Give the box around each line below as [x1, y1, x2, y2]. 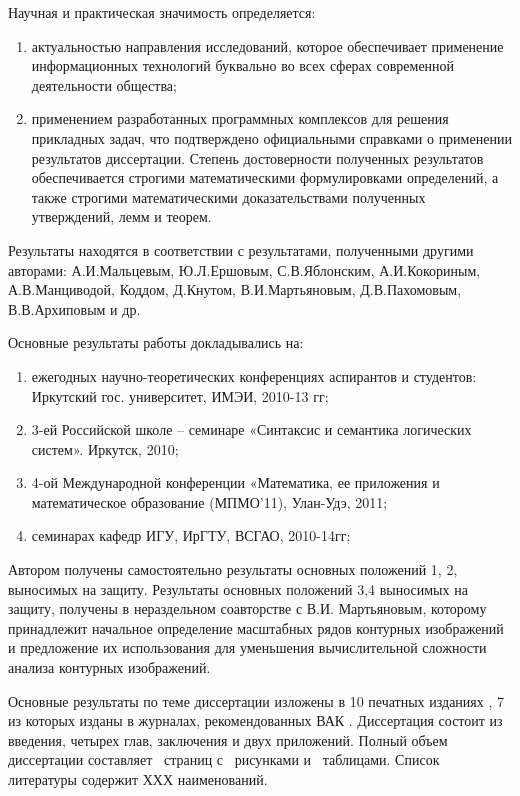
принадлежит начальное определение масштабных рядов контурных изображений [8, 617, 504, 638]
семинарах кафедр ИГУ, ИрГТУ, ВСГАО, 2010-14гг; [31, 525, 351, 546]
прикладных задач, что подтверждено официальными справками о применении [31, 127, 512, 148]
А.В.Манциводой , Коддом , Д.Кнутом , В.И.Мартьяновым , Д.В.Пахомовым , [8, 279, 462, 300]
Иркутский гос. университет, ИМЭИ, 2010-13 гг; [31, 385, 329, 406]
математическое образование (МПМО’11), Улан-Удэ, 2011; [31, 491, 388, 512]
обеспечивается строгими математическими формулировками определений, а [31, 167, 499, 188]
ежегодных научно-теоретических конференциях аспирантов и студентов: [31, 365, 477, 386]
